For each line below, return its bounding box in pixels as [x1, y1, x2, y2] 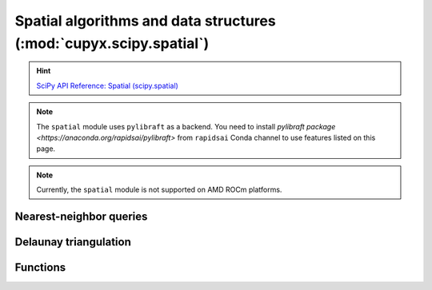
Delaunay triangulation [14, 235, 132, 248]
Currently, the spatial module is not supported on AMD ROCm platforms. [36, 185, 282, 195]
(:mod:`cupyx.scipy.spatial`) [14, 34, 210, 52]
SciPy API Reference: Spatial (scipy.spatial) [36, 81, 179, 90]
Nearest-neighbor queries [14, 209, 148, 223]
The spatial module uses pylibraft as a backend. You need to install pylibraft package [36, 121, 336, 131]
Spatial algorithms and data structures [14, 12, 276, 30]
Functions [14, 260, 66, 274]
